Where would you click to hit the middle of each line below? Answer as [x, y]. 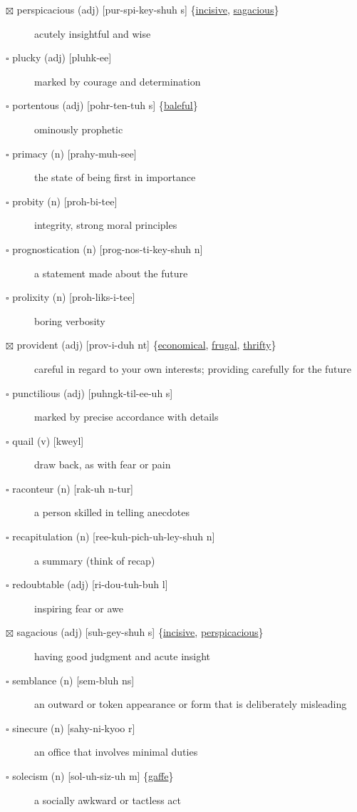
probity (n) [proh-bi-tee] [65, 201]
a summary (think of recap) [95, 560]
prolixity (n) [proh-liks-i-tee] [74, 297]
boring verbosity [70, 320]
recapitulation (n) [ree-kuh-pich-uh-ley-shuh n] [114, 536]
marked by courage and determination [118, 81]
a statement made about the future [111, 273]
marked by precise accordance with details [126, 417]
